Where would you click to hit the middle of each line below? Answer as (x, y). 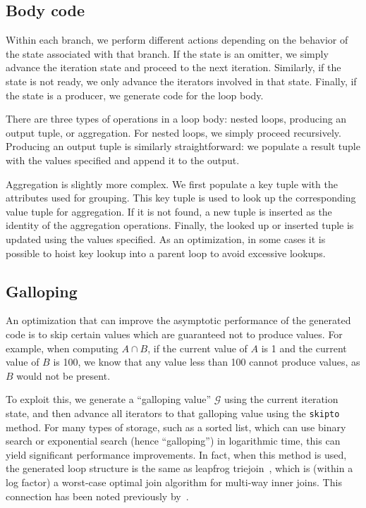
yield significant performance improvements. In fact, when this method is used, (176, 454)
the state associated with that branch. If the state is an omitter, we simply (167, 53)
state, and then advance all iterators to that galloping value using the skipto (173, 413)
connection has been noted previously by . (97, 496)
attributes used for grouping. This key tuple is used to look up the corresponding (181, 198)
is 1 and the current (304, 348)
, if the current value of (197, 348)
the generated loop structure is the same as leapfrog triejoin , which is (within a (179, 468)
